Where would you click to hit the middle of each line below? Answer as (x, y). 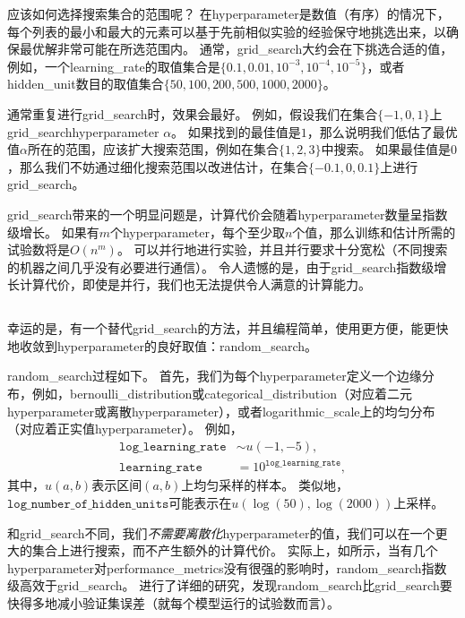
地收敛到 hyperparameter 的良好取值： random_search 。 (163, 345)
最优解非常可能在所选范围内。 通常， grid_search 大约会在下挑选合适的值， (236, 49)
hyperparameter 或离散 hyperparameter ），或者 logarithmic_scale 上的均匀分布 (221, 411)
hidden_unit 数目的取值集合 (86, 84)
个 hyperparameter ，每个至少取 (197, 232)
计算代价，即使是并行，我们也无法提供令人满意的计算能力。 (195, 284)
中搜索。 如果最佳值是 (386, 149)
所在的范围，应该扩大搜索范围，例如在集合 (153, 149)
